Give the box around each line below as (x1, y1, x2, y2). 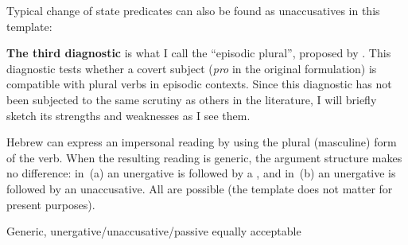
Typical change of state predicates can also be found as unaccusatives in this (6, 2, 380, 18)
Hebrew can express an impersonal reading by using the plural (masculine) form (6, 134, 397, 150)
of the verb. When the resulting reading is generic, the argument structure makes (6, 149, 402, 165)
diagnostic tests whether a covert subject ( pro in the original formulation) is (6, 60, 377, 76)
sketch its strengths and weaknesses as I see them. (6, 107, 251, 123)
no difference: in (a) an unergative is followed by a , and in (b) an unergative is (6, 165, 396, 181)
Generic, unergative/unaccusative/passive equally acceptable (6, 223, 301, 239)
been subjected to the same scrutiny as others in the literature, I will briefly (6, 91, 377, 107)
